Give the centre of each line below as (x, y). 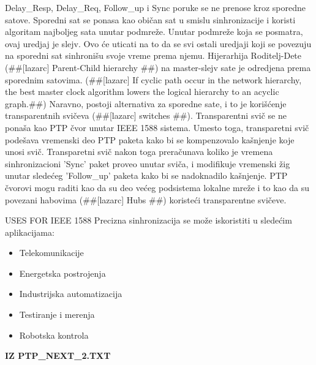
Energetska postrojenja (62, 273)
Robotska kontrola (54, 335)
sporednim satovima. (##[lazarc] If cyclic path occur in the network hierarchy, (153, 79)
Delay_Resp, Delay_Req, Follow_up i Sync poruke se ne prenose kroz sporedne (156, 7)
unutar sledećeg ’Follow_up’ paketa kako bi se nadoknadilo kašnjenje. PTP (146, 175)
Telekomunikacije (51, 253)
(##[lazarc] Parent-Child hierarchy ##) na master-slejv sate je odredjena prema (158, 67)
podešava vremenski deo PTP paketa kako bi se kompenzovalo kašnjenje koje (150, 139)
